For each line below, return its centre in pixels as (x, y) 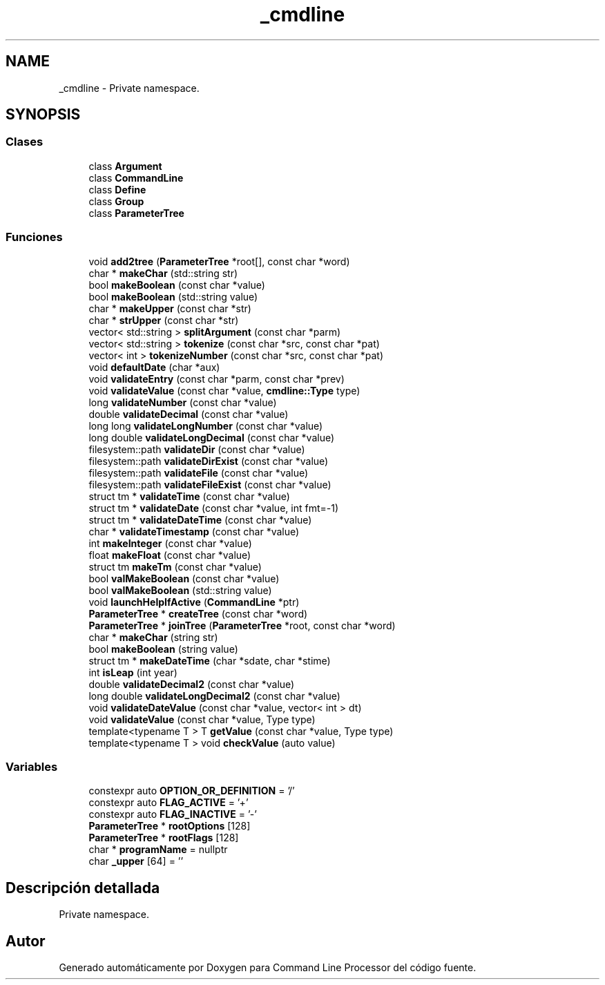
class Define (117, 189)
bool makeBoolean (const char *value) (177, 285)
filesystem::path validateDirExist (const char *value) (209, 461)
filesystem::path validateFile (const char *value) (199, 472)
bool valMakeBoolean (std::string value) (180, 590)
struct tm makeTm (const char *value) (175, 566)
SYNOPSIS (43, 115)
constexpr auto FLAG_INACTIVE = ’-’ (173, 814)
